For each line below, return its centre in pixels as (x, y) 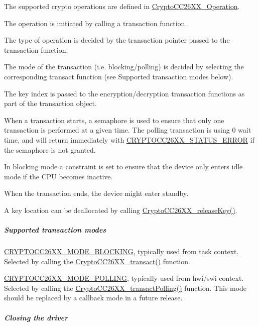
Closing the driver (36, 317)
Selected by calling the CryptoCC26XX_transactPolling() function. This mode (125, 288)
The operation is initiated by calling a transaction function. (96, 23)
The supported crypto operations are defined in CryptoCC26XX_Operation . (122, 6)
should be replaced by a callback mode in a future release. (93, 298)
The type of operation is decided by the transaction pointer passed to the (117, 40)
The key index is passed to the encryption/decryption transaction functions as (124, 93)
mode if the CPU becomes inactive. (58, 176)
